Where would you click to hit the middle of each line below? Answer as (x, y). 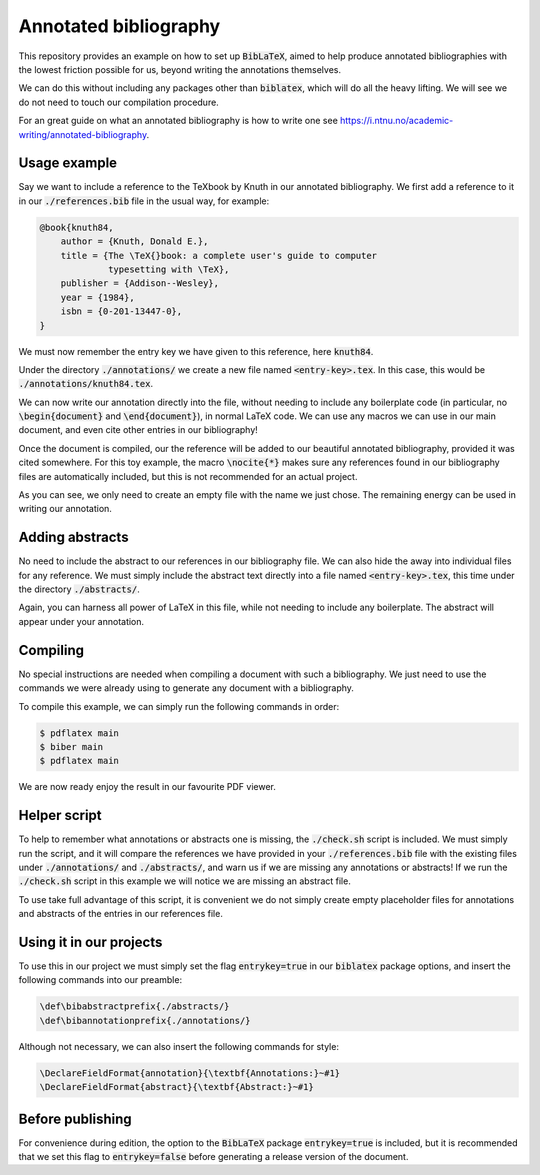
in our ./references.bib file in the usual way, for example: (144, 201)
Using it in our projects (90, 941)
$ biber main (71, 746)
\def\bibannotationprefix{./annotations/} (145, 1020)
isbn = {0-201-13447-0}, (121, 311)
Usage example (68, 163)
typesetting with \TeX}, (169, 269)
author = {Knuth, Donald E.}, (134, 241)
